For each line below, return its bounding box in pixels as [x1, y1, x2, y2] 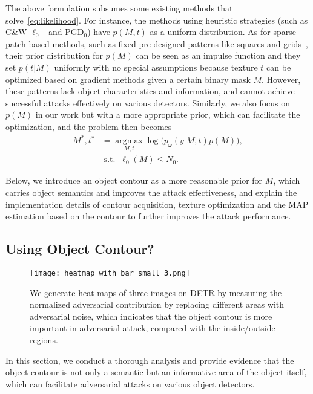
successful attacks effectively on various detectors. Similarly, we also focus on [5, 96, 291, 109]
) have [87, 25, 110, 38]
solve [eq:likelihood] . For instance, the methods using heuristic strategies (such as [5, 13, 308, 26]
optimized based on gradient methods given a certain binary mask [5, 73, 251, 85]
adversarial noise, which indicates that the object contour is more [30, 309, 272, 322]
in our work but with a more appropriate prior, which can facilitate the [35, 108, 300, 121]
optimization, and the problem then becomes [5, 120, 172, 132]
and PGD [48, 25, 84, 38]
